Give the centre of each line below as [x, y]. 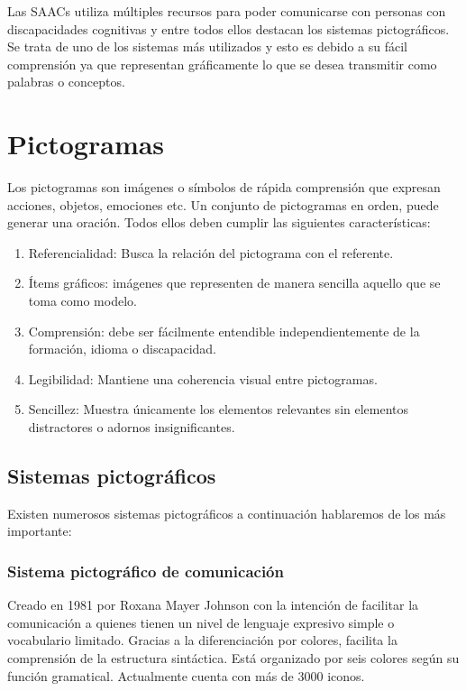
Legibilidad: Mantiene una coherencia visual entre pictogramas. [203, 378]
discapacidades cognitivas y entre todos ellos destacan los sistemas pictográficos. [228, 28]
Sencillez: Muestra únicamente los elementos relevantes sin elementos [219, 409]
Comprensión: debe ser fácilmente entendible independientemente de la [224, 331]
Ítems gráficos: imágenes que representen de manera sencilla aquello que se [234, 283]
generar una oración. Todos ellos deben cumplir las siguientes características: [219, 222]
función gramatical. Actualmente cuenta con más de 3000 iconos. [186, 675]
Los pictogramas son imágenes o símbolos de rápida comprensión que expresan [224, 187]
